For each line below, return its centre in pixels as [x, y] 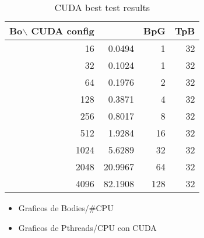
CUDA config [63, 31]
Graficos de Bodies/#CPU [66, 208]
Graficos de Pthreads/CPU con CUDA [87, 227]
